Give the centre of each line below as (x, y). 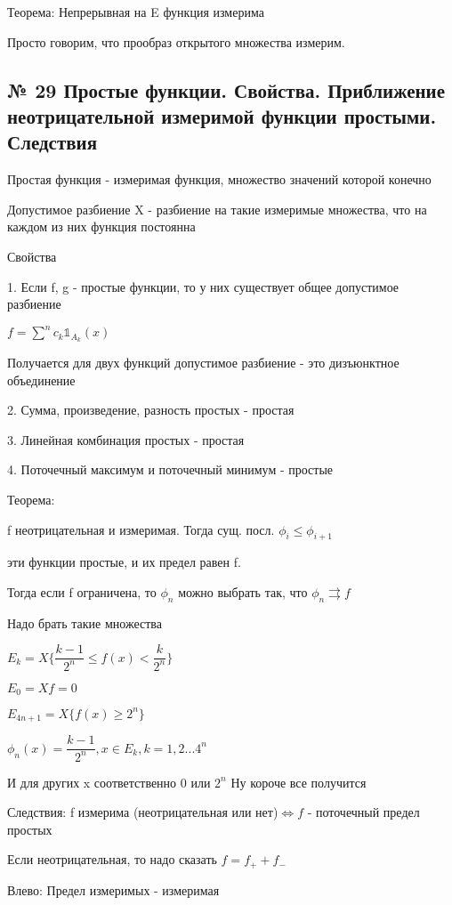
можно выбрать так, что (243, 592)
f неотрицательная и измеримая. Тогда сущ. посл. (141, 529)
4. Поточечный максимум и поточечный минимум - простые (170, 469)
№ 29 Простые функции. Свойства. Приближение (226, 89)
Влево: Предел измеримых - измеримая (113, 889)
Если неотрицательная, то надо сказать (112, 859)
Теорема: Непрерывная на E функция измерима (136, 12)
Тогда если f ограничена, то (82, 592)
